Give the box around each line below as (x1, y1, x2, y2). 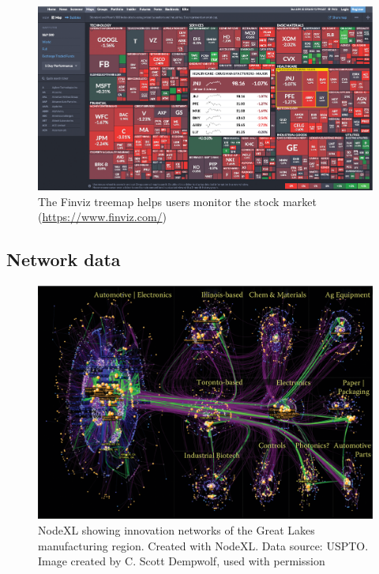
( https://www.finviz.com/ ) (38, 208, 167, 225)
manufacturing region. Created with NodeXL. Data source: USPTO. (38, 537, 369, 553)
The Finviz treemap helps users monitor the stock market (38, 193, 317, 209)
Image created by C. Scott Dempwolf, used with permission (38, 553, 325, 569)
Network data (6, 247, 121, 272)
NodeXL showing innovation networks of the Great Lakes (38, 521, 315, 538)
